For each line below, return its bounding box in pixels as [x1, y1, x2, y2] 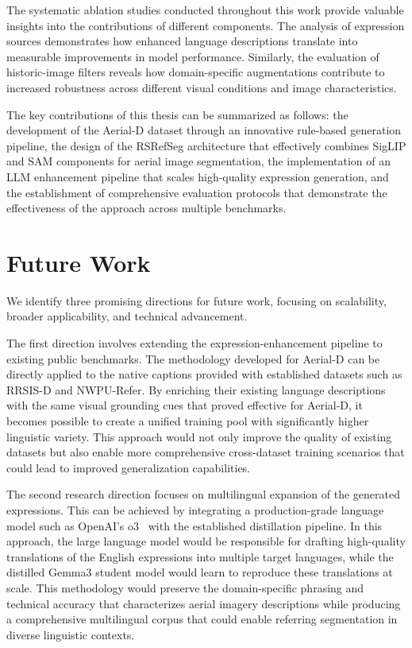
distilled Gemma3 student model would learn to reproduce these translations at [6, 564, 393, 580]
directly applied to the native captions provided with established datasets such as [6, 366, 402, 382]
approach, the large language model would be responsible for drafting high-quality [6, 533, 406, 549]
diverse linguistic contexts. [6, 626, 135, 642]
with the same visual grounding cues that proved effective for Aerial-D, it [6, 397, 363, 413]
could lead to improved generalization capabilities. [6, 459, 251, 475]
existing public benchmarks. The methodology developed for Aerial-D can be [6, 350, 380, 367]
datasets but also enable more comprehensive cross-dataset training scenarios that [6, 444, 405, 460]
